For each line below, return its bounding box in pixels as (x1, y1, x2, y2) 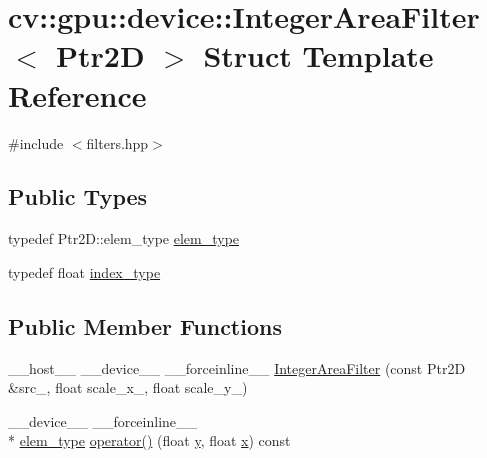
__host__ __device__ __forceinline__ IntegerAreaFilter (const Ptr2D (8, 357, 466, 378)
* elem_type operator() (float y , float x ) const (8, 430, 291, 451)
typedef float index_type (8, 261, 161, 282)
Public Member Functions (8, 310, 282, 341)
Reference (8, 74, 147, 115)
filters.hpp (86, 132, 149, 153)
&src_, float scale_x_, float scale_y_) (8, 377, 248, 398)
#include (8, 132, 64, 153)
